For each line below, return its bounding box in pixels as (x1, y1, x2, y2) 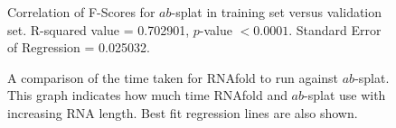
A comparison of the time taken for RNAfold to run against (7, 68, 339, 87)
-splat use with (304, 86, 386, 105)
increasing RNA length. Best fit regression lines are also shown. (7, 103, 358, 122)
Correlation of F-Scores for (7, 3, 156, 21)
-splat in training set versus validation (171, 3, 382, 21)
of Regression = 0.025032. (7, 38, 150, 57)
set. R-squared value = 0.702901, (7, 20, 190, 39)
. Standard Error (288, 20, 382, 39)
